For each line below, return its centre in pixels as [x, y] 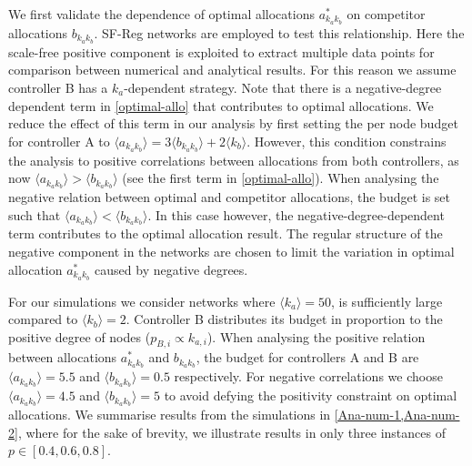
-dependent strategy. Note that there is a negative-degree [283, 87]
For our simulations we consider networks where [142, 301]
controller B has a [58, 87]
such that [35, 214]
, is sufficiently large [387, 301]
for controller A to [59, 141]
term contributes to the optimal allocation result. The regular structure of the [226, 233]
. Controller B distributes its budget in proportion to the [284, 319]
